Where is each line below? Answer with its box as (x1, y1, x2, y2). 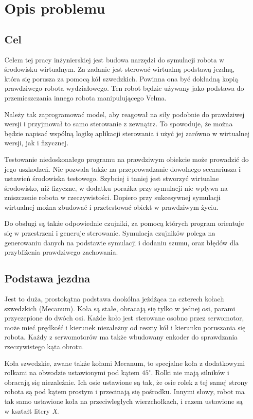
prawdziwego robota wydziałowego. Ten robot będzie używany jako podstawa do (4, 83, 244, 93)
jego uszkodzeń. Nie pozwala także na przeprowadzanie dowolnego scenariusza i (4, 163, 241, 174)
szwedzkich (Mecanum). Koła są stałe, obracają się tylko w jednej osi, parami (4, 303, 235, 313)
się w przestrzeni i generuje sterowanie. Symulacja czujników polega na (4, 228, 216, 238)
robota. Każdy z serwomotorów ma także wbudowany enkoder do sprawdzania (4, 332, 238, 342)
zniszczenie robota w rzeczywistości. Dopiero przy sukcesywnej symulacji (4, 192, 221, 202)
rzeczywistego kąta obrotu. (4, 341, 84, 352)
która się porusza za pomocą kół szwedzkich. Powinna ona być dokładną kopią (4, 73, 238, 83)
